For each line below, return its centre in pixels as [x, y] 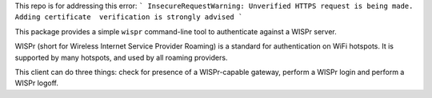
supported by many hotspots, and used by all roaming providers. [121, 57]
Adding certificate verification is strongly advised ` [129, 17]
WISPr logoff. [37, 83]
